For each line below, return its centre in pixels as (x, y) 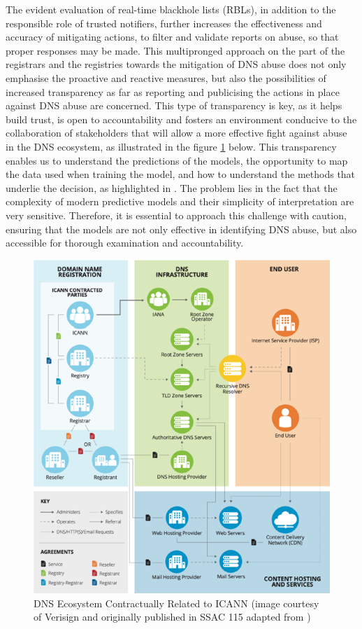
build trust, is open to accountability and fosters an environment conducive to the (181, 119)
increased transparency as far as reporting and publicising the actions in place (173, 91)
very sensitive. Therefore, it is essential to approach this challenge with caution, (176, 215)
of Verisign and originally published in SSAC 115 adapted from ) (172, 617)
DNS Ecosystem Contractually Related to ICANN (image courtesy (176, 603)
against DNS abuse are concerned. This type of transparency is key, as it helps (174, 105)
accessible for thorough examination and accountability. (125, 243)
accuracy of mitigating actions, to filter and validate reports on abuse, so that (172, 37)
